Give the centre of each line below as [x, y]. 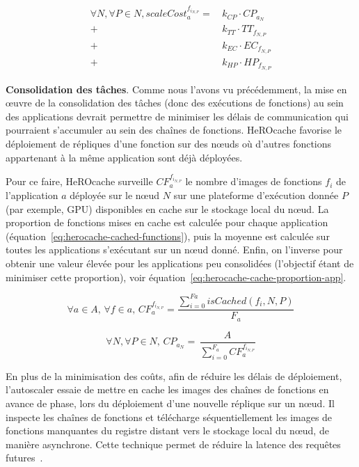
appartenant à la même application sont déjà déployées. [124, 157]
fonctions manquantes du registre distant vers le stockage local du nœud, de [167, 430]
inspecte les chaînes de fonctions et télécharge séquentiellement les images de [169, 417]
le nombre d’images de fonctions [254, 181]
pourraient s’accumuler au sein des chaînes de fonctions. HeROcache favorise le [174, 130]
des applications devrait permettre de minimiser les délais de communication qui [177, 116]
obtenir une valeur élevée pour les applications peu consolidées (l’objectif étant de [180, 263]
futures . [24, 458]
